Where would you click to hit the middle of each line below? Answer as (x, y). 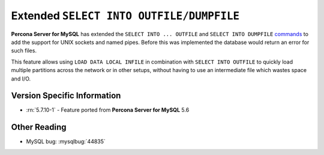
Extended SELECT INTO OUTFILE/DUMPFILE (125, 16)
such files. (24, 50)
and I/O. (21, 79)
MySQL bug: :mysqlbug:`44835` (66, 142)
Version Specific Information (66, 96)
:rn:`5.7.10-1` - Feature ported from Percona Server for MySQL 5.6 (108, 110)
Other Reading (39, 127)
